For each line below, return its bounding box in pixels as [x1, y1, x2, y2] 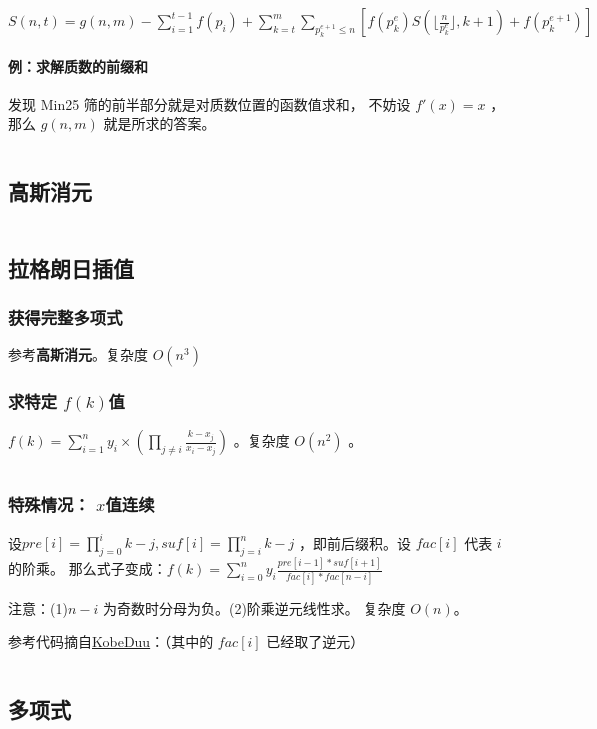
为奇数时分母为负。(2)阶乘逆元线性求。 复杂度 [102, 597, 406, 618]
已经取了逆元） [266, 631, 365, 652]
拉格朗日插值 [8, 252, 134, 283]
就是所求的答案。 [103, 113, 216, 134]
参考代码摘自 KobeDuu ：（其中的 [8, 631, 214, 652]
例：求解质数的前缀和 [8, 55, 148, 76]
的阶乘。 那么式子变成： [8, 558, 167, 579]
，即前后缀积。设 [299, 532, 412, 553]
